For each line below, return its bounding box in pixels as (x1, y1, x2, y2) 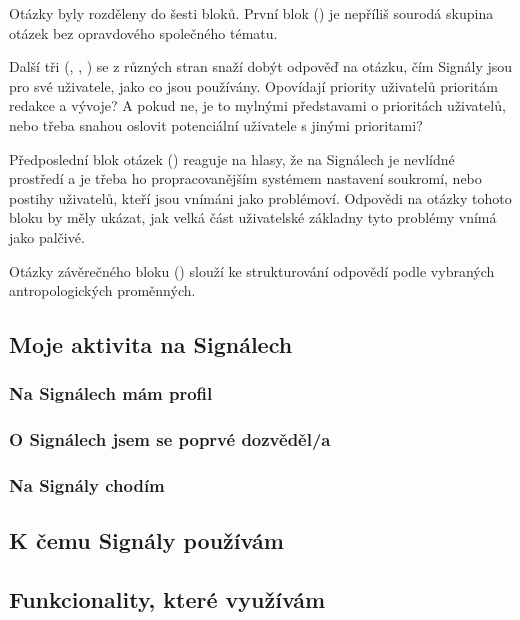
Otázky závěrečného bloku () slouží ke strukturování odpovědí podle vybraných (9, 260, 495, 281)
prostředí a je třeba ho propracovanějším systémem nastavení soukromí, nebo (9, 168, 482, 189)
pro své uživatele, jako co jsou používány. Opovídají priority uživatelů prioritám (9, 75, 498, 96)
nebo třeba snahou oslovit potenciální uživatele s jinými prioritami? (9, 114, 423, 135)
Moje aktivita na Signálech (9, 329, 293, 360)
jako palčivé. (9, 226, 85, 247)
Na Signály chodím (9, 473, 165, 498)
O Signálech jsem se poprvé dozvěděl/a (9, 427, 331, 452)
